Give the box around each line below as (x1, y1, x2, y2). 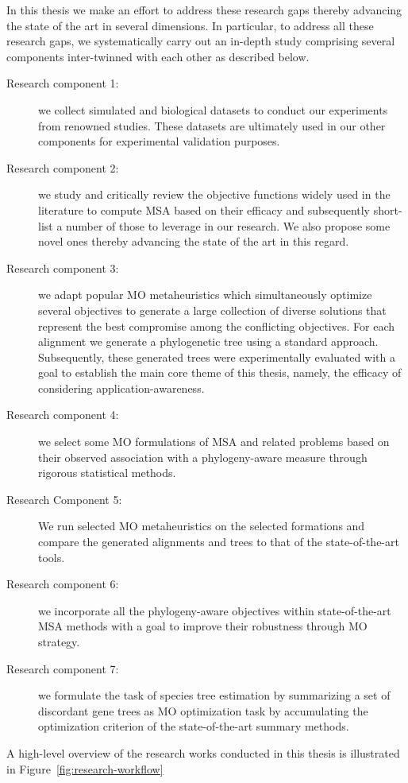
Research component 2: (6, 159, 119, 176)
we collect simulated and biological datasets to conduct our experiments (38, 101, 388, 118)
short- (373, 201, 402, 218)
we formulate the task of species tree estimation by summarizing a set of (38, 687, 391, 704)
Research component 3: (6, 259, 119, 276)
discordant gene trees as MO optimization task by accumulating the (38, 702, 368, 719)
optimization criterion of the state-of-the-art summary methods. (38, 718, 349, 735)
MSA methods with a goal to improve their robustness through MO (38, 618, 368, 634)
